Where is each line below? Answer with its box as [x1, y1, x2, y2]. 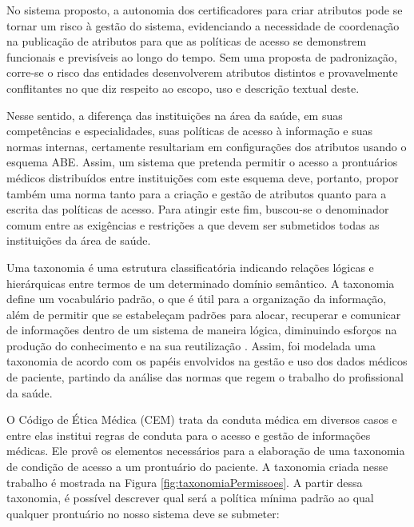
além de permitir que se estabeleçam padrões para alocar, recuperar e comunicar [6, 305, 401, 322]
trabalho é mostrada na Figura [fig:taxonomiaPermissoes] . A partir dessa [6, 473, 363, 490]
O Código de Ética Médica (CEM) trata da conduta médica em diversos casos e [6, 411, 397, 428]
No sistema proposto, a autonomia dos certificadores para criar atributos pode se [6, 2, 403, 18]
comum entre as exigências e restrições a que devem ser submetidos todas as [6, 216, 380, 233]
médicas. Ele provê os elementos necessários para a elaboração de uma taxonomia [6, 442, 405, 459]
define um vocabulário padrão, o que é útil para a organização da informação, [6, 290, 387, 307]
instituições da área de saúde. [6, 232, 151, 249]
